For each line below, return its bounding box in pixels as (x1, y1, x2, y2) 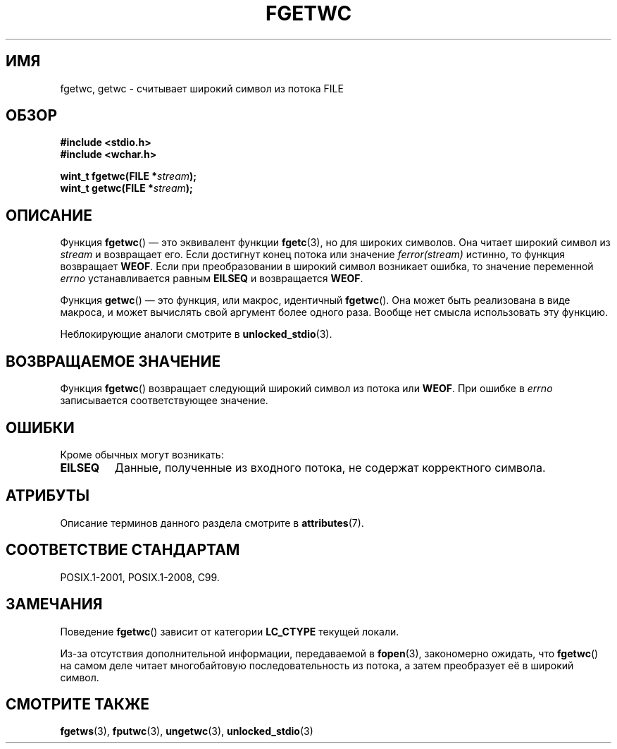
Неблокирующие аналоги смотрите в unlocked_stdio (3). (60, 328, 332, 341)
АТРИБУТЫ (6, 487, 90, 505)
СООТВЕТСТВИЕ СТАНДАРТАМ (6, 541, 240, 559)
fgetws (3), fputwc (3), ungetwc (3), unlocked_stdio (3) (60, 725, 313, 738)
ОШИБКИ (6, 418, 75, 437)
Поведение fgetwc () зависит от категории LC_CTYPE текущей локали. (60, 625, 399, 638)
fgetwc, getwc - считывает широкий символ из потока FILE (60, 82, 344, 95)
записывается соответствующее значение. (60, 394, 268, 407)
